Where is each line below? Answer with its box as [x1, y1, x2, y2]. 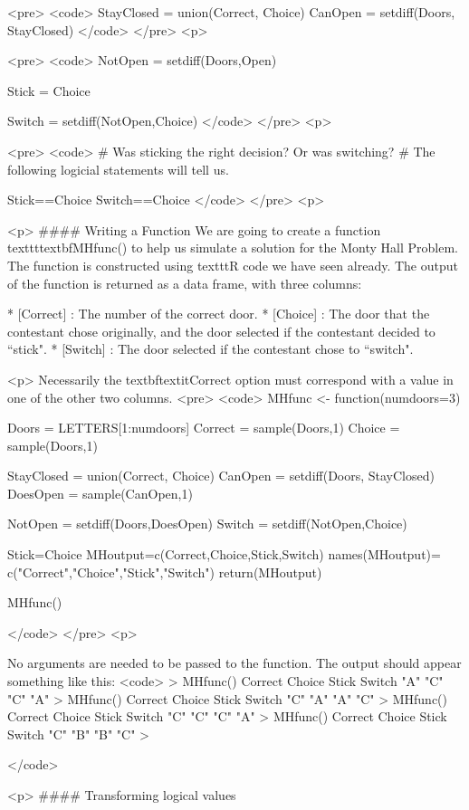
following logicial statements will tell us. [7, 159, 229, 178]
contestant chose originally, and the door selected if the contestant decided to [7, 321, 435, 340]
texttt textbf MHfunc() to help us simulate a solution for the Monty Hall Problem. [7, 238, 458, 257]
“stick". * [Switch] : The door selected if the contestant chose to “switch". [7, 339, 414, 358]
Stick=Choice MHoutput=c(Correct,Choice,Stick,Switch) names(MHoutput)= [7, 545, 441, 564]
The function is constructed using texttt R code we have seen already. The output [7, 255, 458, 274]
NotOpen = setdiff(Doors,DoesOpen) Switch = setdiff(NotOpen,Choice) [7, 514, 407, 533]
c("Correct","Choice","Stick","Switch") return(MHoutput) [7, 562, 322, 581]
